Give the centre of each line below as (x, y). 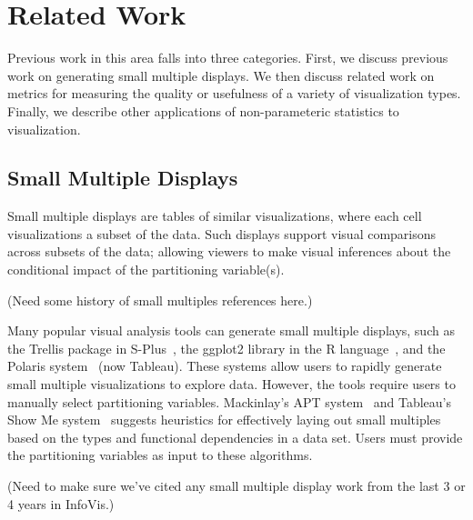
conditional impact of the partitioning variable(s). (146, 270)
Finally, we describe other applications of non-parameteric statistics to (203, 110)
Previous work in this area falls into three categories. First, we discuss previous (228, 58)
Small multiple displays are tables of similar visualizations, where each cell (215, 216)
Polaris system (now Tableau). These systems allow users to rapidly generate (225, 366)
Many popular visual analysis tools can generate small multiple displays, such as (231, 330)
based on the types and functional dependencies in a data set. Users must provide (235, 437)
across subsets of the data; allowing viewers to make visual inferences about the (229, 251)
